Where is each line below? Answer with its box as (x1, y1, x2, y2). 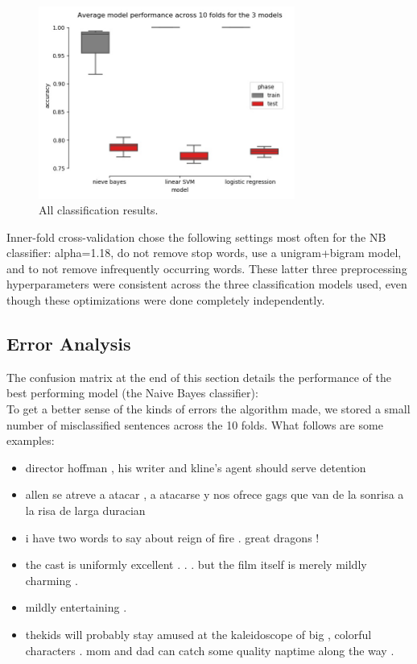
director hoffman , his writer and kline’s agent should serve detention (25, 459, 366, 475)
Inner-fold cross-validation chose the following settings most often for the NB (6, 228, 386, 245)
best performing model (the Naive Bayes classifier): (6, 384, 258, 401)
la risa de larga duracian (25, 502, 146, 519)
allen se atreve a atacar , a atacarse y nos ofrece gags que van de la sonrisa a (25, 486, 404, 503)
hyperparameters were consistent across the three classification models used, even (6, 276, 407, 293)
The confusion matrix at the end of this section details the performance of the (6, 368, 391, 385)
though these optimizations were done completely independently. (6, 292, 325, 309)
